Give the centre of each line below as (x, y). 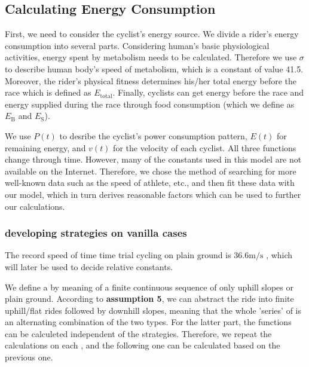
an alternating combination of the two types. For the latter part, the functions (148, 322)
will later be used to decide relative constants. (89, 266)
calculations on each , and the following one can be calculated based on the (143, 345)
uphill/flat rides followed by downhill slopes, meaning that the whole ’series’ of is (153, 310)
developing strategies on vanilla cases (96, 233)
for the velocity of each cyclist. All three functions (205, 147)
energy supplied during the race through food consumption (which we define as (150, 104)
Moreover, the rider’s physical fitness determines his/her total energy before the (151, 80)
